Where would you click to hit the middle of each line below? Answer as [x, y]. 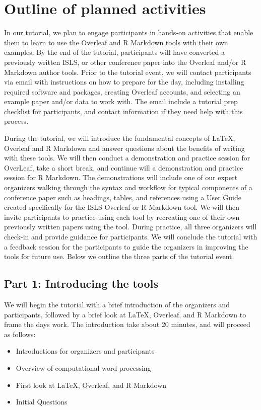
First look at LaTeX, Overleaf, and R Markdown [91, 385]
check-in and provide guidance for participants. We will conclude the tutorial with [131, 236]
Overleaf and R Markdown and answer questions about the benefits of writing [124, 148]
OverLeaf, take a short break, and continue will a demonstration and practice [124, 167]
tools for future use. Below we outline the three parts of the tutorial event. [119, 256]
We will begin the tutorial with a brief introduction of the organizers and [117, 304]
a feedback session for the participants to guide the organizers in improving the [126, 246]
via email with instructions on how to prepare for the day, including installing [124, 82]
